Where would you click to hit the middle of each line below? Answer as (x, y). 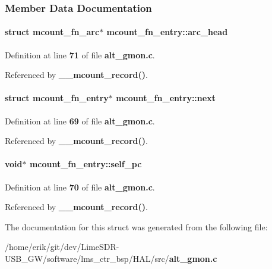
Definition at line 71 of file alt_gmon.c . (80, 54)
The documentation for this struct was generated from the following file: (136, 226)
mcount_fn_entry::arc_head (167, 32)
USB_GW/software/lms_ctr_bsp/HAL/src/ (87, 258)
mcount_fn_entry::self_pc (86, 164)
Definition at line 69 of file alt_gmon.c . (80, 121)
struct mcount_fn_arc (52, 32)
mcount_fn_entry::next (166, 98)
